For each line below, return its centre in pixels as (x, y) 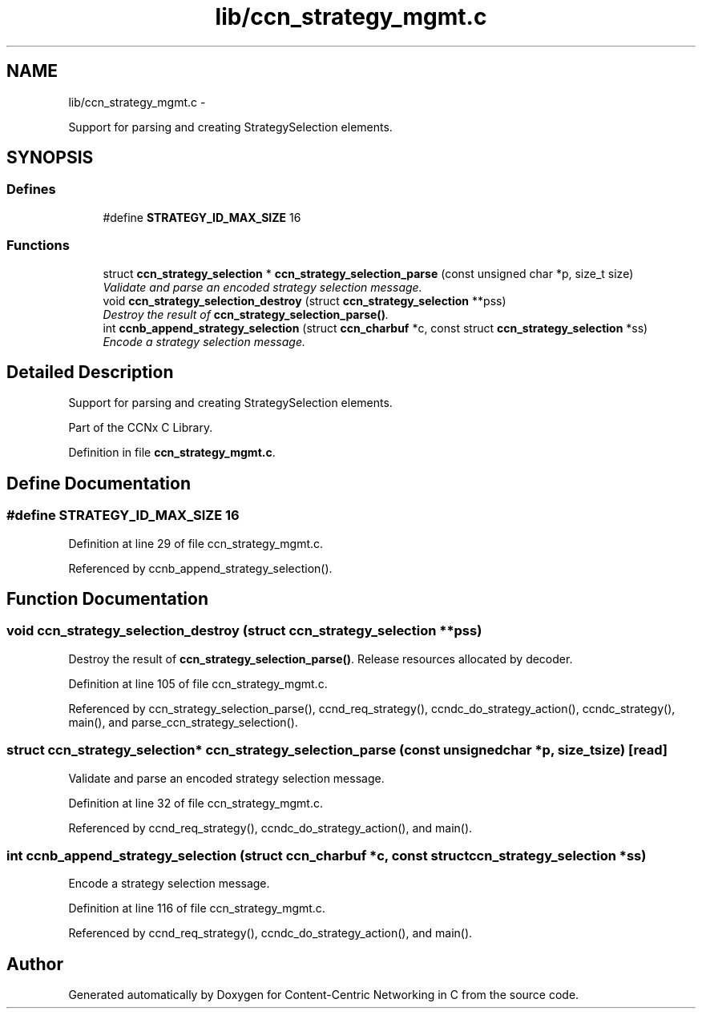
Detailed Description (90, 372)
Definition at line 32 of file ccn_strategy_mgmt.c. (196, 803)
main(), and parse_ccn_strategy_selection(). (183, 722)
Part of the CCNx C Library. (141, 428)
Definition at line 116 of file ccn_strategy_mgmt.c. (197, 908)
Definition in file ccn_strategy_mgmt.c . (172, 453)
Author (35, 964)
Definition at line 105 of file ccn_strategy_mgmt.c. (198, 683)
